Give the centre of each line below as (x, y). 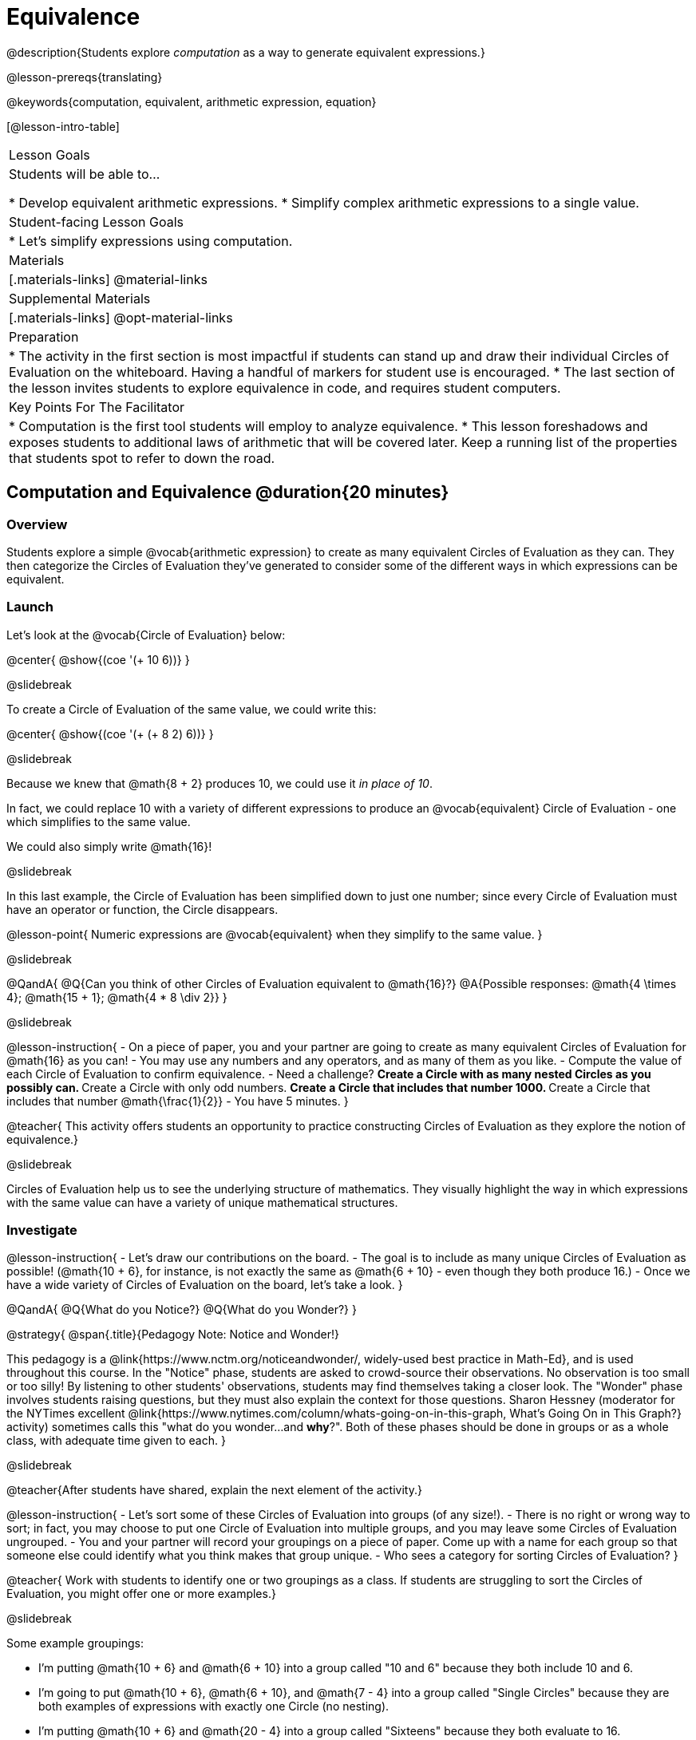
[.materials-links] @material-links (108, 279)
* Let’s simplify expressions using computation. (151, 241)
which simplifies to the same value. (99, 821)
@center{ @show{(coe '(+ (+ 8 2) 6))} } (110, 734)
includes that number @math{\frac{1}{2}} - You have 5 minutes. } (178, 1101)
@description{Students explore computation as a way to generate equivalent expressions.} (246, 52)
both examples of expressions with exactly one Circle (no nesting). (214, 1706)
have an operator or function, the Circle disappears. (142, 909)
